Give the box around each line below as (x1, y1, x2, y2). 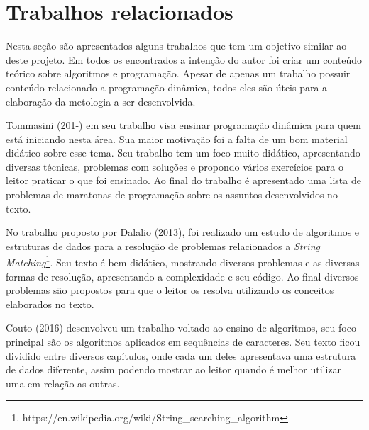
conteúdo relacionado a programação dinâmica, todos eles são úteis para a (6, 79, 328, 94)
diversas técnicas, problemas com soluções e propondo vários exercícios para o (6, 159, 344, 174)
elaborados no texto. (6, 296, 94, 311)
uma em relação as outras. (6, 375, 120, 390)
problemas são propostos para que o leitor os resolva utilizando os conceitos (6, 283, 334, 298)
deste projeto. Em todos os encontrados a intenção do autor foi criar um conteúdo (6, 52, 362, 67)
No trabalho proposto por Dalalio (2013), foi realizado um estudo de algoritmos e (6, 225, 360, 239)
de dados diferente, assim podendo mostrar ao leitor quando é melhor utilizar (6, 362, 342, 377)
